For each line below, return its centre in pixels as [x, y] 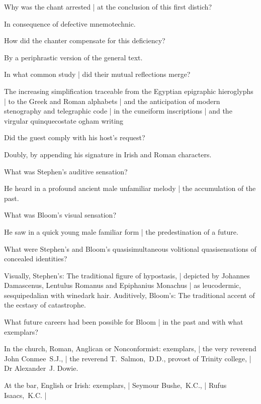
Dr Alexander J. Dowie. [41, 368]
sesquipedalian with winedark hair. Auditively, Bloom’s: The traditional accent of [129, 295]
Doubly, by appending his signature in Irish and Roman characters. [108, 154]
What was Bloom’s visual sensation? [60, 215]
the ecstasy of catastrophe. [45, 305]
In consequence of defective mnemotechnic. [70, 23]
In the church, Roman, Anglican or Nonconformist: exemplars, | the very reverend [130, 348]
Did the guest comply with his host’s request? [75, 137]
